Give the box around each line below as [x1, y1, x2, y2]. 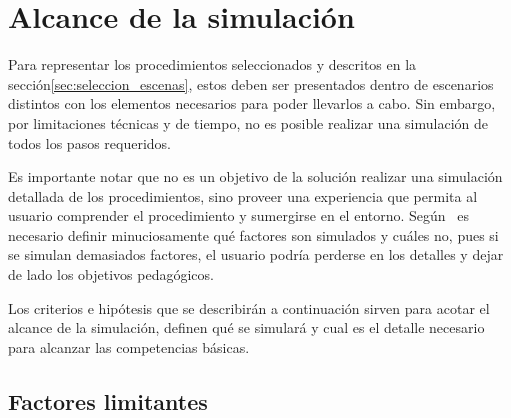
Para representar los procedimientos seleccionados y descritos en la [8, 54, 417, 75]
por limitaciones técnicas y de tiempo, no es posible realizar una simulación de [8, 112, 488, 133]
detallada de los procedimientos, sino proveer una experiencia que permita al [8, 185, 478, 206]
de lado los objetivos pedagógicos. [8, 264, 214, 285]
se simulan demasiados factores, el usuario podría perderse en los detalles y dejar [8, 244, 504, 265]
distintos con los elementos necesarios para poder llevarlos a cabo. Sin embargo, [8, 93, 496, 114]
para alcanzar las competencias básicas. [8, 336, 250, 357]
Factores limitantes [8, 385, 208, 416]
